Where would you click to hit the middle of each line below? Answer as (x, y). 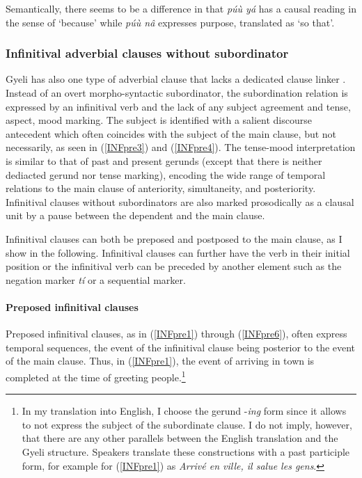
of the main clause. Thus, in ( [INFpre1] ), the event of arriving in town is (160, 361)
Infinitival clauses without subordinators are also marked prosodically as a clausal (180, 201)
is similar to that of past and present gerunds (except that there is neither (164, 160)
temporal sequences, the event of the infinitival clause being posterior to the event (181, 347)
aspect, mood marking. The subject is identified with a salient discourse (159, 120)
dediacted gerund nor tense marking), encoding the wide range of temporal (166, 174)
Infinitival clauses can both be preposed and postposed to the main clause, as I (174, 238)
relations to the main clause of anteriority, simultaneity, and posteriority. (161, 188)
